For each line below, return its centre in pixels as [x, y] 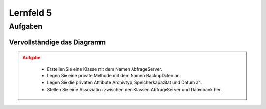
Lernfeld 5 [31, 13]
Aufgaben [26, 26]
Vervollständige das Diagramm [58, 42]
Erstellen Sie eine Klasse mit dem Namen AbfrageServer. [105, 69]
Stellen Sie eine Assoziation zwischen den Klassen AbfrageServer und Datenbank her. [134, 89]
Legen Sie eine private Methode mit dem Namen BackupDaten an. [114, 76]
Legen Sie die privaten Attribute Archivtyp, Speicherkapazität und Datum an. [125, 83]
